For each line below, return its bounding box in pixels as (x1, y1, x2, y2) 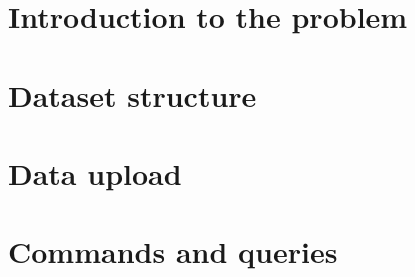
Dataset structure (8, 74, 257, 115)
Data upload (8, 152, 182, 193)
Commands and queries (8, 231, 338, 272)
